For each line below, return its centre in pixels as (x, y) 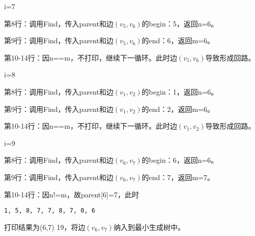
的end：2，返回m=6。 (178, 109)
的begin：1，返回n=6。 (180, 91)
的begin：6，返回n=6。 (180, 160)
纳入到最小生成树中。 (149, 227)
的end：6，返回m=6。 (178, 40)
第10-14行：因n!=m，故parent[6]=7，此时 (72, 194)
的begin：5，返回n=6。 (180, 23)
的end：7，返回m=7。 (178, 177)
